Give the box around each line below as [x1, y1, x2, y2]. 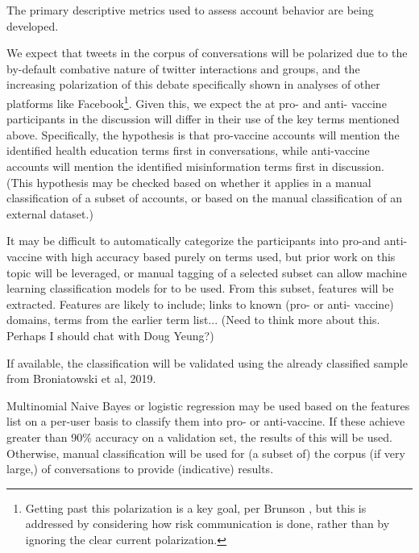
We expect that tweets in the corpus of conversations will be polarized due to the [6, 44, 408, 61]
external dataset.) [6, 205, 93, 222]
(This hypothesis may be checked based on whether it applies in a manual [6, 173, 371, 190]
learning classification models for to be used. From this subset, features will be [6, 280, 394, 297]
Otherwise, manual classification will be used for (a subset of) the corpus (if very [6, 444, 405, 461]
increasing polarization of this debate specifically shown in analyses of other [6, 76, 380, 93]
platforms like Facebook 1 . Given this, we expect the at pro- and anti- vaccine [6, 92, 387, 111]
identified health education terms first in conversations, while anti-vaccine [6, 142, 370, 159]
